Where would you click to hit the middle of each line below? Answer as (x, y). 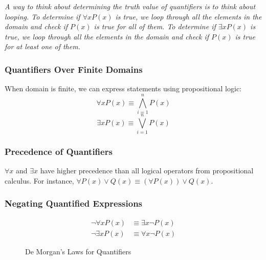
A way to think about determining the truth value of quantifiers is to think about (130, 6)
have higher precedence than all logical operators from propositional (147, 171)
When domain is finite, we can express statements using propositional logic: (123, 88)
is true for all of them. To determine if (155, 26)
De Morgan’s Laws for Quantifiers (78, 251)
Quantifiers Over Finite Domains (74, 69)
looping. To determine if (42, 16)
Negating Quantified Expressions (74, 203)
